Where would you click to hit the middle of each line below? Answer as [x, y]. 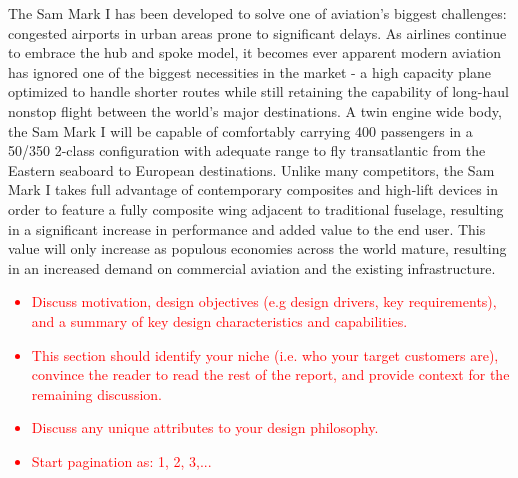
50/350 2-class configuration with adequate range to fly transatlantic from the [247, 150]
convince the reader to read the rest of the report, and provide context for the [270, 374]
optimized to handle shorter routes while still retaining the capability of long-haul [258, 91]
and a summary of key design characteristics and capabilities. [219, 320]
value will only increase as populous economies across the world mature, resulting [257, 248]
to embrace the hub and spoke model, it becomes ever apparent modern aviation [255, 52]
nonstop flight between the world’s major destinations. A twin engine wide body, [255, 110]
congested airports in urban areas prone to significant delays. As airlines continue [257, 32]
